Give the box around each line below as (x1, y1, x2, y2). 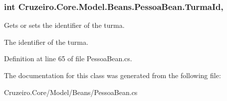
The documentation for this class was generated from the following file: (4, 70, 221, 80)
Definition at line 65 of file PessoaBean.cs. (4, 53, 132, 64)
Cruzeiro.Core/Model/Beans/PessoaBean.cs (4, 87, 138, 97)
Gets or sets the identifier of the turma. (4, 20, 125, 30)
